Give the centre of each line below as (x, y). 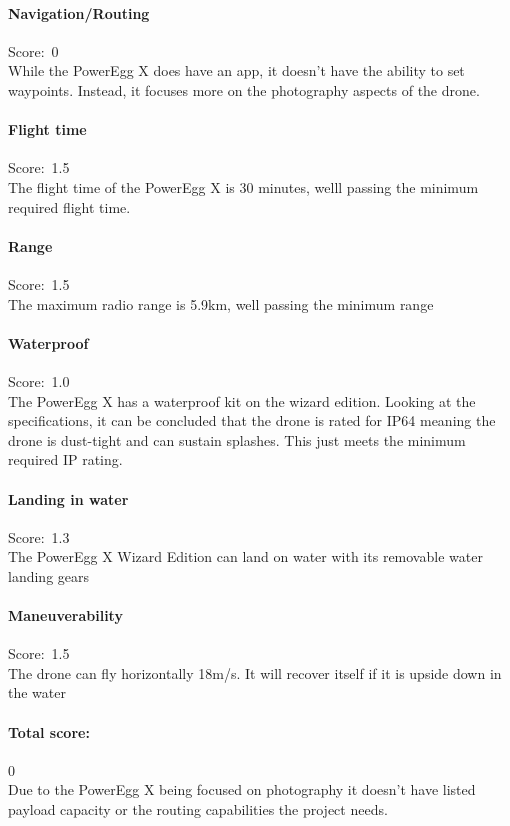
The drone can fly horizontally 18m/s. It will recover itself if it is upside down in (255, 672)
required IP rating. (65, 459)
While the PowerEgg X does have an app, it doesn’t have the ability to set (236, 70)
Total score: (49, 731)
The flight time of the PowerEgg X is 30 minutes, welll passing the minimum (243, 186)
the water (37, 692)
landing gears (49, 575)
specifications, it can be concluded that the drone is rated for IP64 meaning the (252, 420)
